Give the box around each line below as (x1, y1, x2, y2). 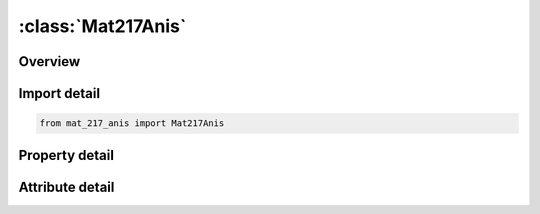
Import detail (18, 85, 100, 102)
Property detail (18, 146, 115, 164)
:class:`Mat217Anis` (18, 15, 187, 37)
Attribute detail (18, 178, 115, 195)
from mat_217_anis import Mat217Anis (39, 118, 225, 129)
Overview (18, 53, 81, 70)
